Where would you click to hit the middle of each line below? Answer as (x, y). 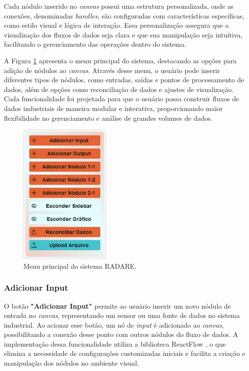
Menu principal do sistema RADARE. (80, 266)
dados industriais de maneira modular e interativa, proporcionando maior (114, 108)
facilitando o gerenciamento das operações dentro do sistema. (95, 44)
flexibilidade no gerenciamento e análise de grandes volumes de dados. (108, 118)
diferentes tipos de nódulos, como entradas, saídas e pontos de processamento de (124, 80)
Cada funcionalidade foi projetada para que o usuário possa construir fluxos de (122, 99)
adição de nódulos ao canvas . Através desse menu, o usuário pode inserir (112, 70)
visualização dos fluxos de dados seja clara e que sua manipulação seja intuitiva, (123, 34)
